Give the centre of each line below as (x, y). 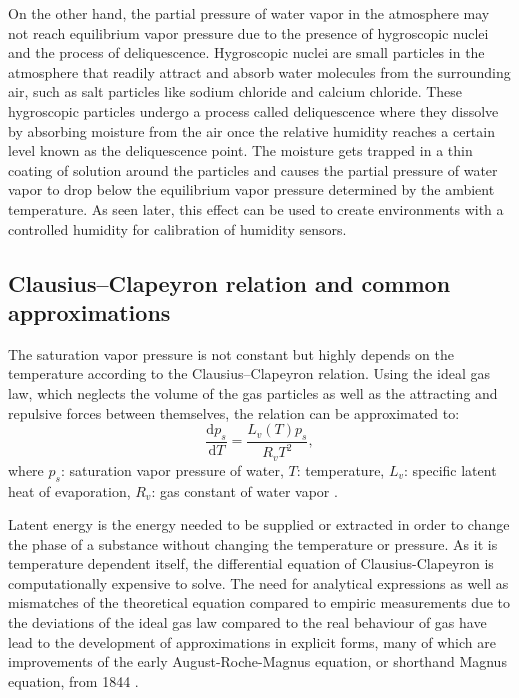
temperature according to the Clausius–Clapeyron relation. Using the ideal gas (249, 373)
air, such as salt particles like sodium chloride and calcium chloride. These (235, 91)
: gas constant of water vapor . (244, 490)
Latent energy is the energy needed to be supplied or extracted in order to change (259, 524)
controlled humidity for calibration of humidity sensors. (177, 228)
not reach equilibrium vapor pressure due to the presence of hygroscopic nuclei (248, 32)
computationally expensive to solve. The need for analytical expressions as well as (258, 582)
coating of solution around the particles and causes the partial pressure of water (253, 169)
